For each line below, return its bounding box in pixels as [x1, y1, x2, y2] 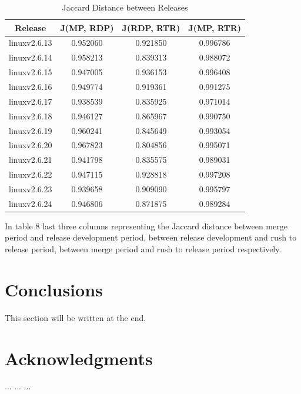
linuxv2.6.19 [9, 124, 52, 136]
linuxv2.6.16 [9, 80, 52, 92]
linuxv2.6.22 [9, 168, 52, 181]
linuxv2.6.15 [9, 66, 52, 78]
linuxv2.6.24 [9, 197, 52, 209]
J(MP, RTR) [188, 21, 241, 34]
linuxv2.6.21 [9, 153, 52, 166]
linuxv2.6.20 [9, 139, 52, 151]
